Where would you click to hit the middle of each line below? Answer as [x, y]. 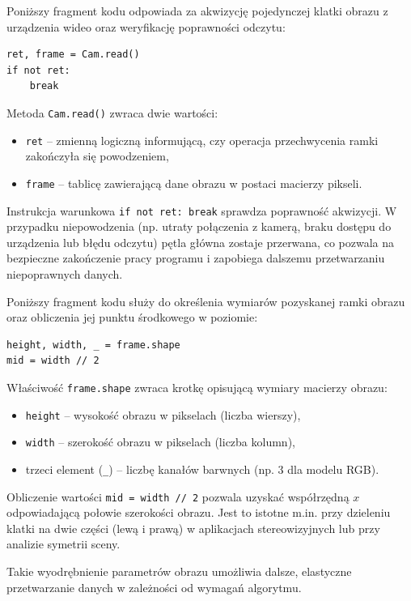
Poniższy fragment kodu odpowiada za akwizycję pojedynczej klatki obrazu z [197, 11]
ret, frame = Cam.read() [73, 55]
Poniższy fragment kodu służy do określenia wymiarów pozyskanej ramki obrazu [206, 301]
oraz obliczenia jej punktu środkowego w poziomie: [132, 317]
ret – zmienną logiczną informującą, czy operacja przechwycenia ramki [202, 140]
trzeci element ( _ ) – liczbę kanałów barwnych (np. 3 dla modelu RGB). [202, 469]
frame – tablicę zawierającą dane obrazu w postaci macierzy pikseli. [194, 183]
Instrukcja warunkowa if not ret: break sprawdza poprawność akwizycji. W [202, 210]
